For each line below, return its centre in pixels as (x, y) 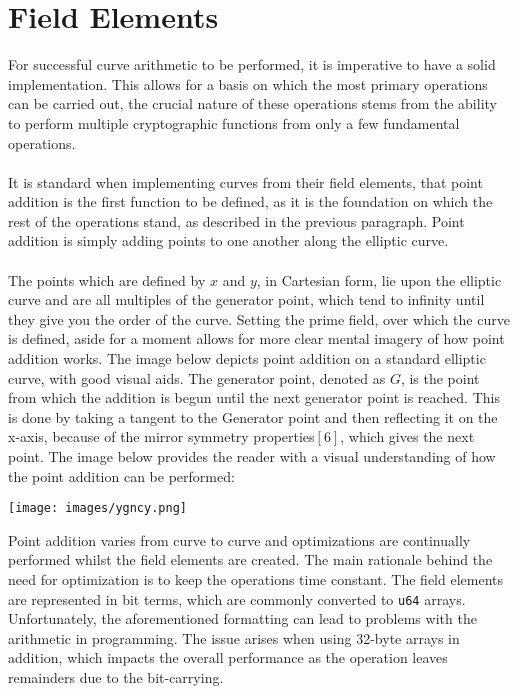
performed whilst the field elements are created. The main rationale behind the (250, 559)
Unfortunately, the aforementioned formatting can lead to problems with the (242, 618)
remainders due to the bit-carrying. (116, 677)
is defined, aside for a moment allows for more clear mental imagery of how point (256, 338)
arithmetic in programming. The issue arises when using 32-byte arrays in (234, 637)
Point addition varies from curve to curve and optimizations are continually (239, 539)
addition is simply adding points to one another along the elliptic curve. (228, 240)
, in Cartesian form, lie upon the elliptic (379, 279)
